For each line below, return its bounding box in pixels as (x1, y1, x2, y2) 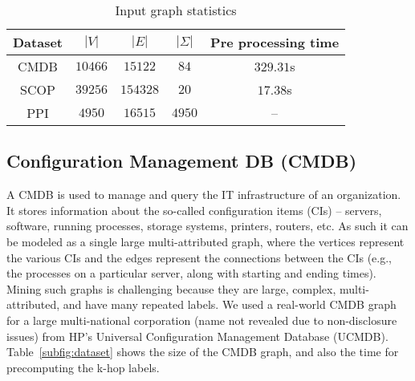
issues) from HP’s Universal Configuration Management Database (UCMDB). (6, 327, 389, 344)
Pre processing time (210, 33, 340, 51)
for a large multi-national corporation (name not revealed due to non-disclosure (6, 311, 397, 328)
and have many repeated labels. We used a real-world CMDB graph (63, 296, 397, 313)
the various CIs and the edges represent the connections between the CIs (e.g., (6, 249, 393, 265)
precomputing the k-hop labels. (6, 359, 160, 375)
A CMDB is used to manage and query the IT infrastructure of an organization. (6, 186, 401, 203)
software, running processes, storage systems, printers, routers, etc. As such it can (6, 217, 409, 234)
